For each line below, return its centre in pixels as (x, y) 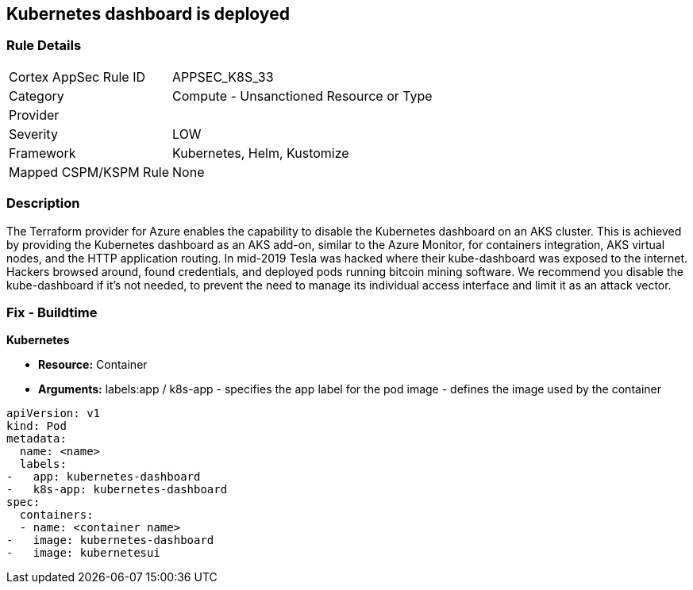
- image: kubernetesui (83, 553)
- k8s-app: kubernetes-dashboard (117, 490)
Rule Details (44, 46)
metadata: (37, 439)
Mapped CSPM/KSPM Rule (89, 172)
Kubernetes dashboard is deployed (148, 14)
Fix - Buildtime (52, 312)
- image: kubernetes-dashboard (110, 540)
